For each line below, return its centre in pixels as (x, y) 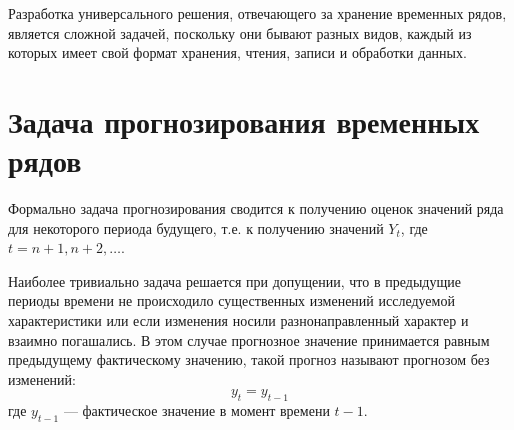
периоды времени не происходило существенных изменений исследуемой (231, 300)
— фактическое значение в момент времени (196, 410)
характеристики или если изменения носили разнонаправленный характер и (238, 320)
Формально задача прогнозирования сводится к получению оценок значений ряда (256, 208)
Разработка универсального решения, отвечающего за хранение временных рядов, (257, 13)
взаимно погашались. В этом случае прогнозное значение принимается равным (249, 339)
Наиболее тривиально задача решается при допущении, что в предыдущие (234, 280)
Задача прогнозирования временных (244, 120)
